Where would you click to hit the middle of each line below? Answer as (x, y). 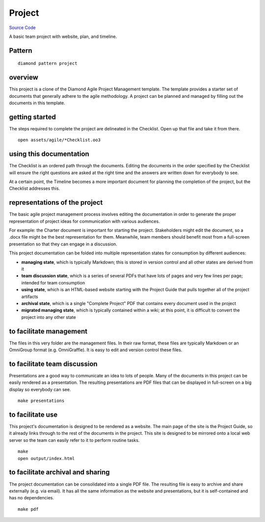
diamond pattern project (48, 63)
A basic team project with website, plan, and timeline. (63, 36)
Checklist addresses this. (35, 188)
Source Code (23, 28)
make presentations (41, 401)
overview (24, 77)
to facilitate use (33, 415)
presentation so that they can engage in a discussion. (63, 244)
